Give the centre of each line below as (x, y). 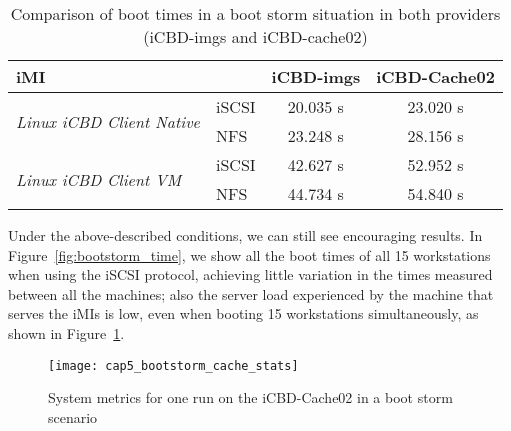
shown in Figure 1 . (66, 332)
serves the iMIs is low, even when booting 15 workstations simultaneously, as (243, 313)
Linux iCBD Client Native (108, 121)
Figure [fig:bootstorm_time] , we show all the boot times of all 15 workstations (249, 254)
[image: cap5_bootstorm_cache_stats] (173, 365)
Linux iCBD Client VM (99, 179)
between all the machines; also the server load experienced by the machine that (251, 293)
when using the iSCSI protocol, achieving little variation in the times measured (250, 274)
